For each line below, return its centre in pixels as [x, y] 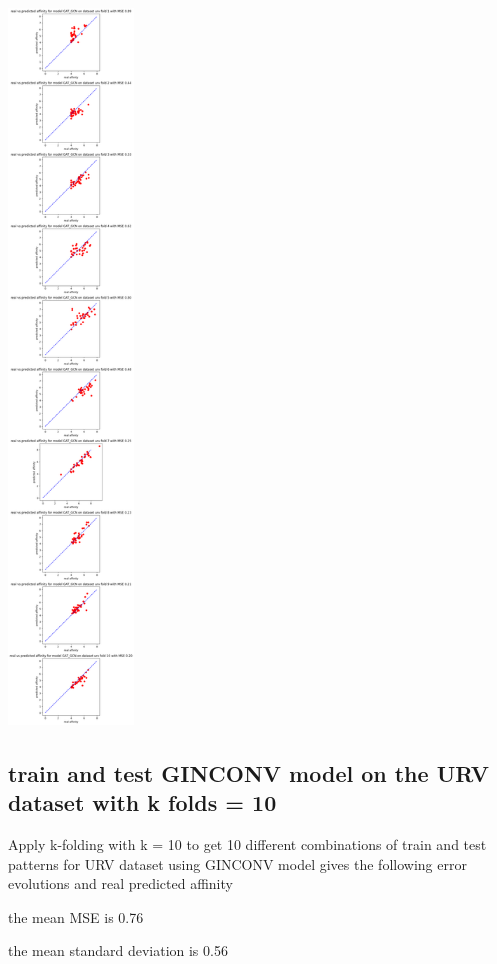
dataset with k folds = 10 [142, 802]
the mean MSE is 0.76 [76, 916]
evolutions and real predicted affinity [120, 883]
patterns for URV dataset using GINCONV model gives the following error [237, 863]
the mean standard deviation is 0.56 [118, 950]
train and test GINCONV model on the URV [248, 772]
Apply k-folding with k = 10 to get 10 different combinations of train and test [247, 843]
